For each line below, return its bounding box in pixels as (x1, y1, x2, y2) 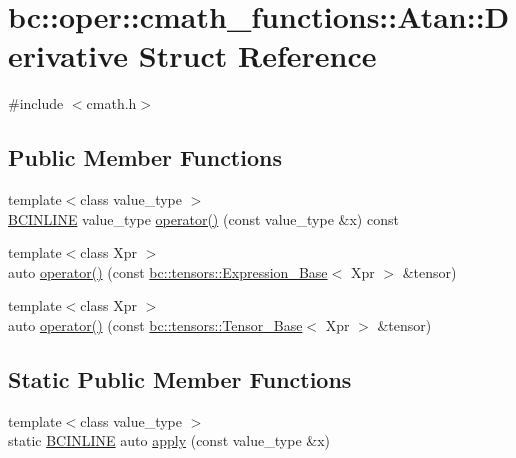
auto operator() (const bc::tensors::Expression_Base (8, 261, 328, 282)
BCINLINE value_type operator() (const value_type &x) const (8, 208, 399, 229)
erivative (8, 35, 129, 76)
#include (8, 93, 64, 114)
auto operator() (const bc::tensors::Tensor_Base (8, 315, 303, 336)
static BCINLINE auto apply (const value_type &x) (8, 430, 330, 451)
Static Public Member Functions (8, 364, 352, 395)
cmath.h (86, 93, 137, 114)
